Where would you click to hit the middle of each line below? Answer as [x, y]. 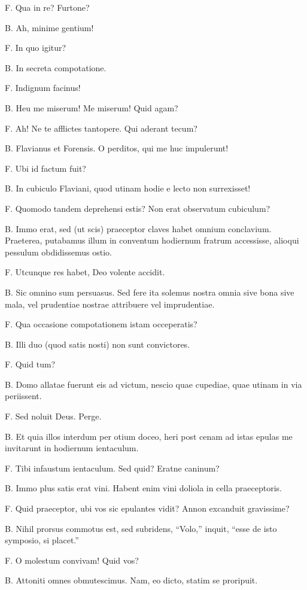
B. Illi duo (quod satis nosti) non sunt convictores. [98, 344]
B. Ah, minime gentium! [49, 27]
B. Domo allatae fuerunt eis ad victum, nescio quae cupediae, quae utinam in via [153, 384]
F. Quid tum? [30, 364]
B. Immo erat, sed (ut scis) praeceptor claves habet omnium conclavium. [138, 228]
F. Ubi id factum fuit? [45, 168]
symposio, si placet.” [42, 540]
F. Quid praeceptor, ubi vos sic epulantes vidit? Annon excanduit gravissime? [147, 508]
